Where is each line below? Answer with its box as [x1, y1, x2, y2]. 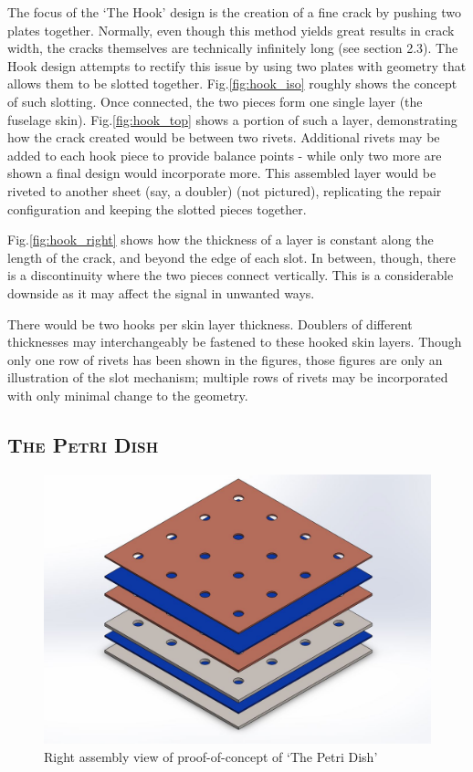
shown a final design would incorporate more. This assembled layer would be [7, 163, 436, 183]
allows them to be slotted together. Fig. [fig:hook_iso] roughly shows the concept [7, 74, 457, 93]
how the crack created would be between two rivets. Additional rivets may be [7, 128, 440, 147]
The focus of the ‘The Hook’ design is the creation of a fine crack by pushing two [7, 3, 461, 21]
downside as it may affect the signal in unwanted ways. [7, 283, 315, 302]
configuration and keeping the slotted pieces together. [7, 199, 307, 218]
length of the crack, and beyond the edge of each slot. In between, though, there [7, 247, 456, 266]
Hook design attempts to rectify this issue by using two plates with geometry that [7, 56, 467, 75]
